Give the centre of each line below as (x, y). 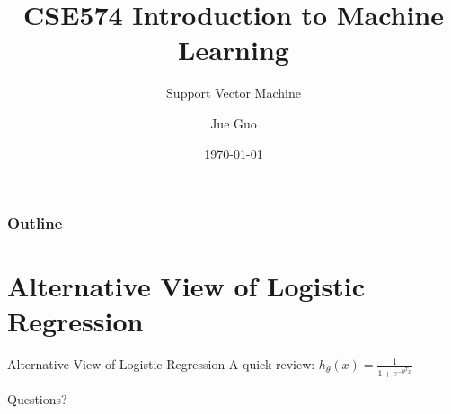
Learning (234, 50)
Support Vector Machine (234, 93)
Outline (35, 223)
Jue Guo (234, 123)
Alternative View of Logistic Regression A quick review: (161, 364)
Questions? (37, 398)
